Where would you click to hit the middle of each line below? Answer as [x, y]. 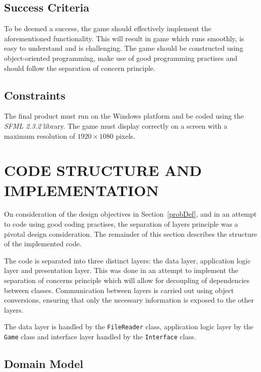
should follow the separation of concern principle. [80, 68]
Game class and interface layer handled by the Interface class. [100, 337]
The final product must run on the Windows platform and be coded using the [124, 116]
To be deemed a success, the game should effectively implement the [108, 28]
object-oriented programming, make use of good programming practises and [121, 58]
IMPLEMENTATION [81, 190]
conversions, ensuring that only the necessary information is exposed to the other [129, 300]
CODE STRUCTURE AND [103, 170]
